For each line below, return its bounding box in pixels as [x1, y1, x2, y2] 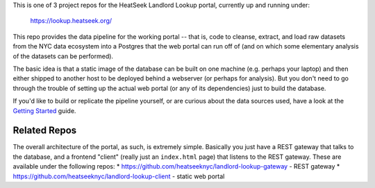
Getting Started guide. [12, 106, 76, 114]
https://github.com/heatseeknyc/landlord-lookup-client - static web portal [12, 172, 225, 180]
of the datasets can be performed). [12, 52, 114, 60]
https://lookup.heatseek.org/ [30, 17, 112, 25]
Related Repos [12, 125, 77, 137]
